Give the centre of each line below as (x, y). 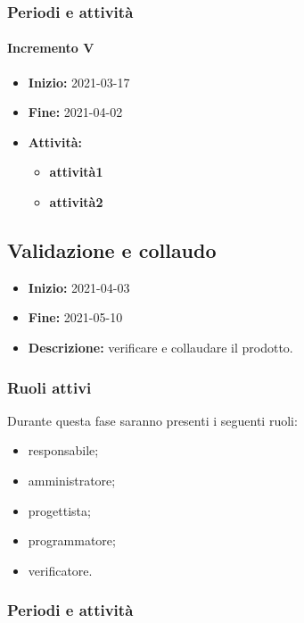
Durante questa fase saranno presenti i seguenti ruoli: (152, 420)
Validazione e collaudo (112, 250)
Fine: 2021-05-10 (75, 317)
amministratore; (72, 480)
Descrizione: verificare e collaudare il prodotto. (160, 347)
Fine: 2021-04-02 (75, 112)
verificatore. (60, 570)
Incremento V (51, 48)
